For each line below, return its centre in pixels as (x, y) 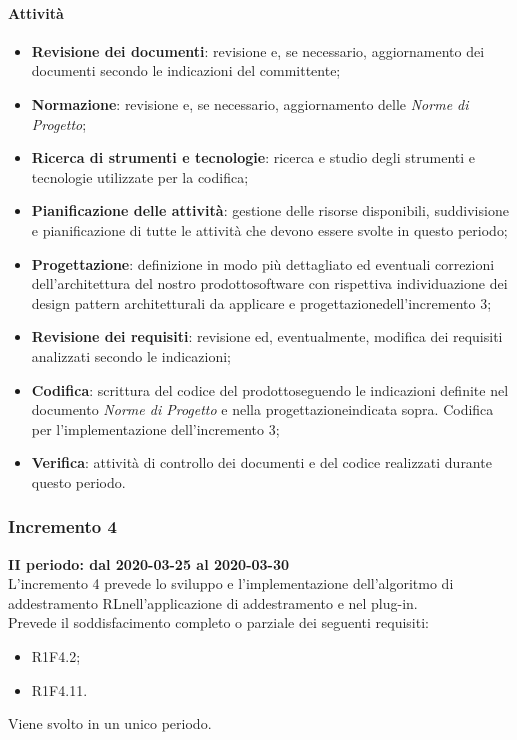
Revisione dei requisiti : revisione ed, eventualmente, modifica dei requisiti (267, 336)
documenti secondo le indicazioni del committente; (186, 70)
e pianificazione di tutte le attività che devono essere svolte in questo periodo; (269, 229)
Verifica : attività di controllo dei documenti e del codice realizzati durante (261, 462)
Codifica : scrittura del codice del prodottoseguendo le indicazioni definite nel (270, 389)
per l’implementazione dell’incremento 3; (155, 428)
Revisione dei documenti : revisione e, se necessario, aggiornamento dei (258, 50)
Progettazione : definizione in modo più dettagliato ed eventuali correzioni (263, 263)
